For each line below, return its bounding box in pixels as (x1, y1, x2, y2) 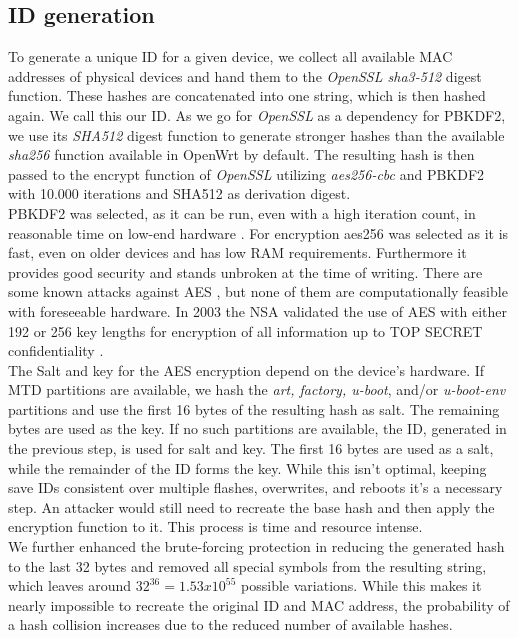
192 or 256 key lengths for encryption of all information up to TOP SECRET (8, 320, 483, 341)
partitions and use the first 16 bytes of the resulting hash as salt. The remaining (8, 398, 500, 419)
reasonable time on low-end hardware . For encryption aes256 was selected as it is (8, 222, 509, 243)
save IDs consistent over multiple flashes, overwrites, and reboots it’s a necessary (8, 477, 503, 498)
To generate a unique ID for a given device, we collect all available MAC (8, 46, 453, 67)
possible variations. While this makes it (241, 575, 482, 596)
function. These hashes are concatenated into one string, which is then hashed (8, 85, 486, 106)
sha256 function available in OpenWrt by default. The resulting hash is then (8, 144, 475, 165)
